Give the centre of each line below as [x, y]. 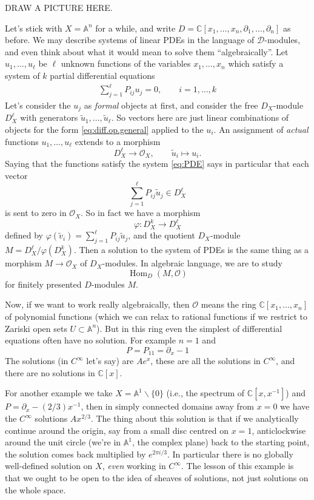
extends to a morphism [118, 141]
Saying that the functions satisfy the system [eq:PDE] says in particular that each [157, 164]
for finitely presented [43, 284]
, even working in [134, 466]
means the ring [229, 304]
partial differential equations [102, 75]
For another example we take [59, 393]
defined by [24, 235]
